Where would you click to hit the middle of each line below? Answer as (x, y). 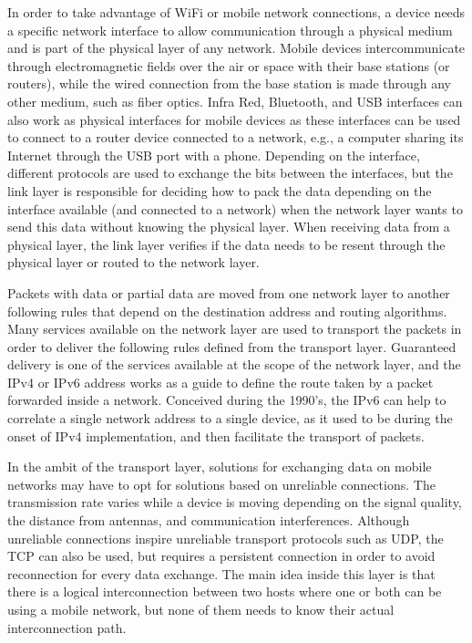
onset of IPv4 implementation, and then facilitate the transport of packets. (216, 436)
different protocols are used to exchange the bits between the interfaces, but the (230, 173)
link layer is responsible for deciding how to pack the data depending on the (220, 190)
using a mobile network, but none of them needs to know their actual (201, 609)
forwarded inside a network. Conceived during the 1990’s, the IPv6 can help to (227, 400)
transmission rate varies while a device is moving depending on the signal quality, (235, 502)
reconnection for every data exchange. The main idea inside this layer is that (221, 573)
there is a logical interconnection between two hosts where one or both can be (225, 591)
